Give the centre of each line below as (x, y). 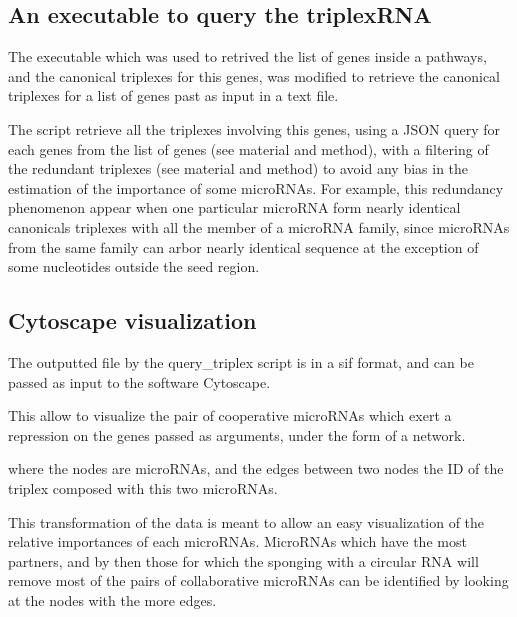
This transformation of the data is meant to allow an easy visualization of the (246, 521)
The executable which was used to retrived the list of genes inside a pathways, (247, 56)
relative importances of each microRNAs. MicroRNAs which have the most (237, 541)
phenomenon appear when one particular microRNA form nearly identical (234, 207)
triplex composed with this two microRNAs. (143, 487)
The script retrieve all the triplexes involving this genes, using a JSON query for (254, 128)
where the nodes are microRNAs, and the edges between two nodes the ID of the (256, 468)
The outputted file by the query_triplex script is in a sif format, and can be (241, 361)
